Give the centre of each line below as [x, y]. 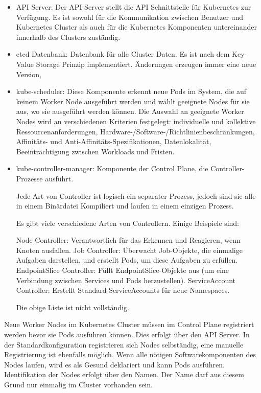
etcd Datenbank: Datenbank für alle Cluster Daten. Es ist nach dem [123, 54]
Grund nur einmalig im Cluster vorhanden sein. [78, 384]
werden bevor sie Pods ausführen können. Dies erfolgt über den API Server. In [127, 334]
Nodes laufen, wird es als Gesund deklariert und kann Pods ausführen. [114, 364]
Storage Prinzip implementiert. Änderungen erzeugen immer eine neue [146, 64]
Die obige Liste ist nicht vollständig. [73, 307]
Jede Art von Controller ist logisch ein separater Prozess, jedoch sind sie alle [136, 195]
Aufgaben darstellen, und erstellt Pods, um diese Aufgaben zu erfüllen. [127, 260]
